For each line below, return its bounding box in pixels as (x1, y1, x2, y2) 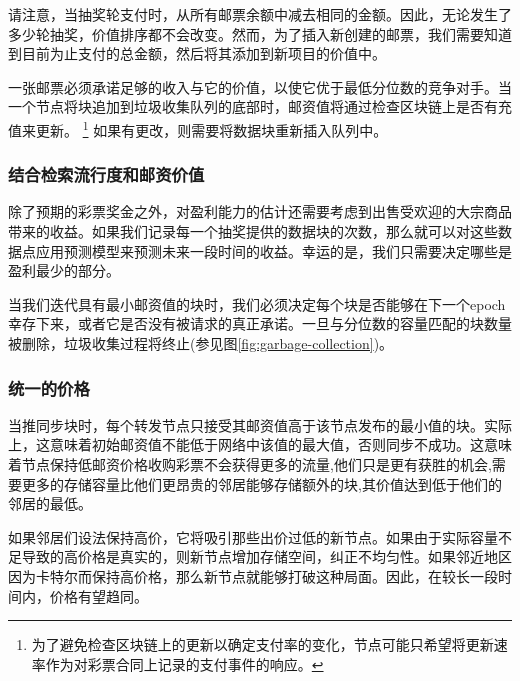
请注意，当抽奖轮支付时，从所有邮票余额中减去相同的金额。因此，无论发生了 (8, 4, 512, 24)
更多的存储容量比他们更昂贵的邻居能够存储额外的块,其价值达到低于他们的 (21, 473, 502, 494)
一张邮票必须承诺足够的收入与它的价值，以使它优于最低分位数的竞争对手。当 (8, 76, 512, 97)
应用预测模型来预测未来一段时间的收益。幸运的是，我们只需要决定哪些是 (35, 240, 512, 261)
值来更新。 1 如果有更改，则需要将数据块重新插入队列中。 (8, 116, 388, 140)
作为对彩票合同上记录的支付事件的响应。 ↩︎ (45, 653, 324, 674)
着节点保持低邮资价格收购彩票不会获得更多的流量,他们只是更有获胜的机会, (8, 454, 492, 474)
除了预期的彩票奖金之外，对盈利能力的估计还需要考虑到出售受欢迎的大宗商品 (8, 201, 512, 222)
